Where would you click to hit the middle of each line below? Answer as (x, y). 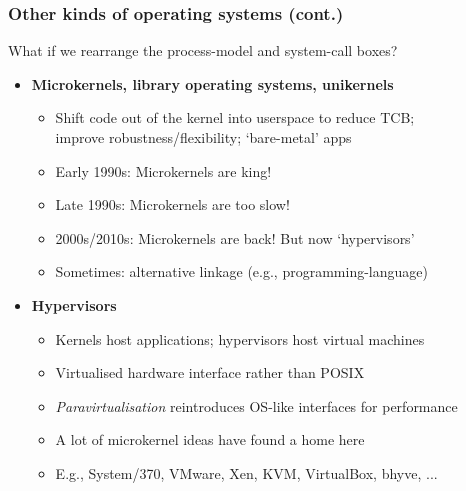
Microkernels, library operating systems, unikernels (212, 83)
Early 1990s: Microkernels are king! (163, 170)
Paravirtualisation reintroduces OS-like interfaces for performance (256, 405)
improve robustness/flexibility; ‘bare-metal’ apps (203, 137)
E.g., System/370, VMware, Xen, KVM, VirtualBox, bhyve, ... (246, 472)
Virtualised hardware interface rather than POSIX (210, 372)
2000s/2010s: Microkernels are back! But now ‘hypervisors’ (235, 237)
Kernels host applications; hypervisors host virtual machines (240, 338)
